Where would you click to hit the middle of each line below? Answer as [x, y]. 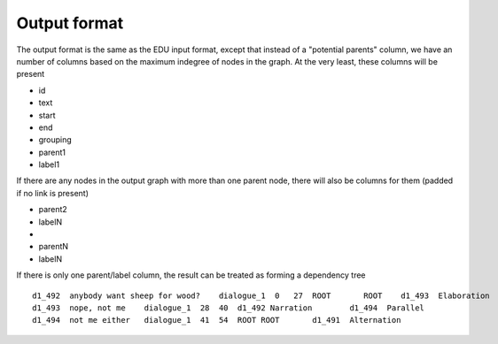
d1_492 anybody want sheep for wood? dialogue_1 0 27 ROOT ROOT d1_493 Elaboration [261, 295]
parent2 [53, 210]
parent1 [52, 152]
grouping [55, 140]
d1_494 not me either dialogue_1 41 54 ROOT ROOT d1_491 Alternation [217, 320]
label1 [49, 164]
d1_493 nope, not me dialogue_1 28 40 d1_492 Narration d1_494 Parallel [229, 308]
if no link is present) [52, 193]
